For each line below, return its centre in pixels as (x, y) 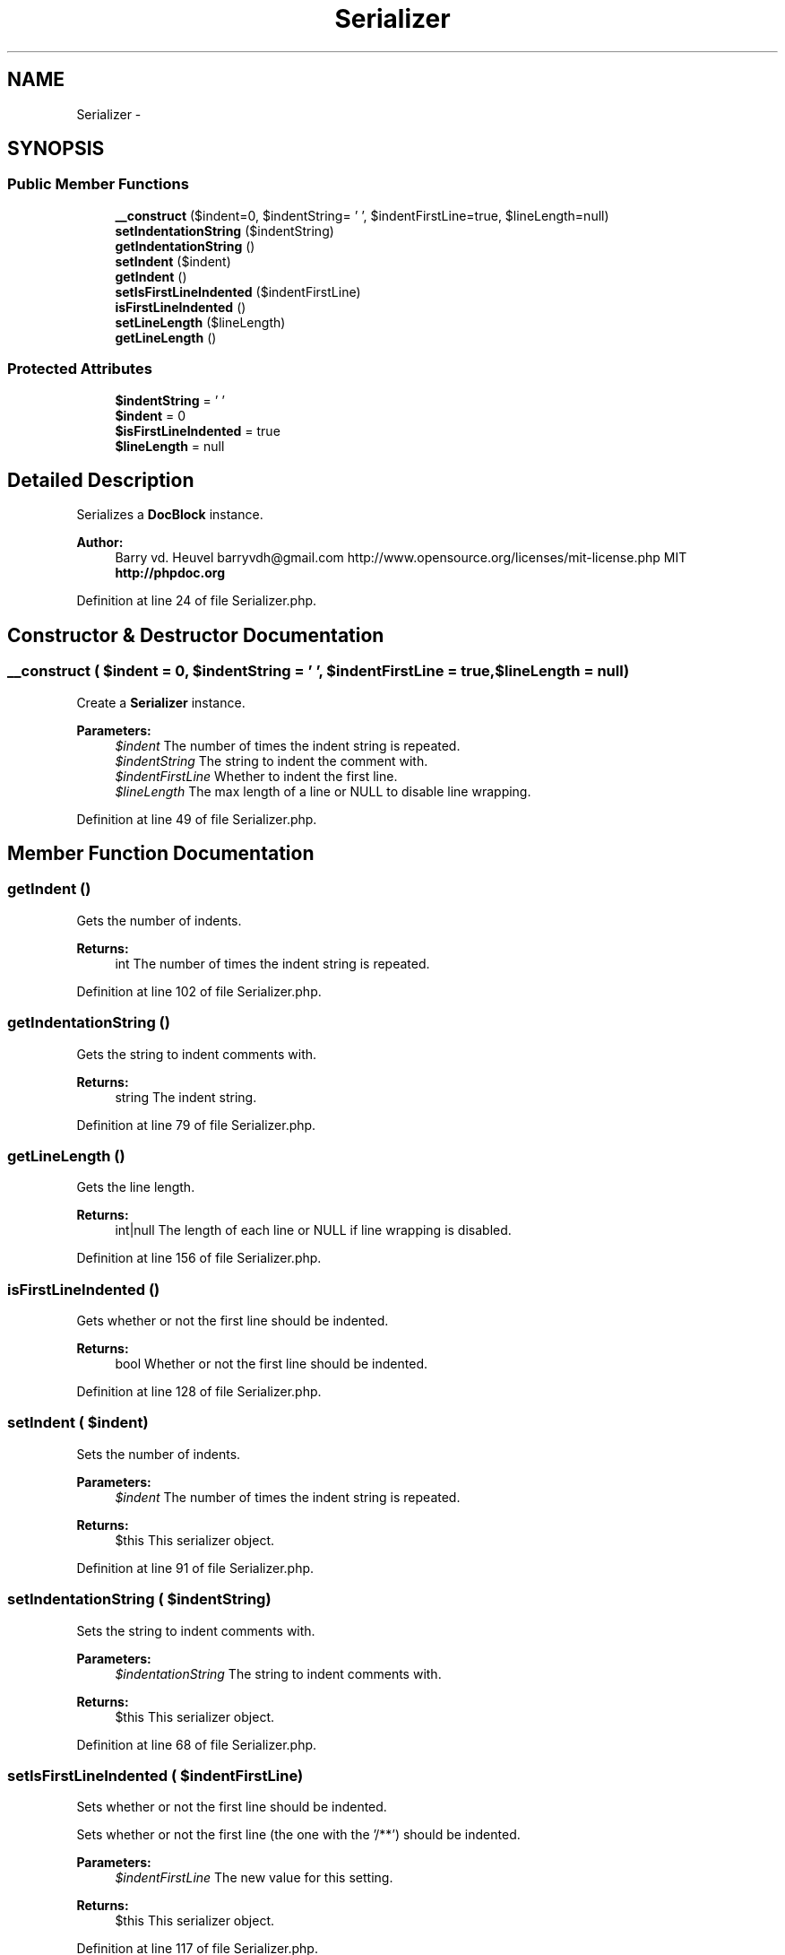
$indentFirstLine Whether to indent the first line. (256, 776)
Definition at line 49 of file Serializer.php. (197, 819)
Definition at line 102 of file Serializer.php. (199, 991)
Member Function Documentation (161, 854)
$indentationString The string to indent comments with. (278, 1673)
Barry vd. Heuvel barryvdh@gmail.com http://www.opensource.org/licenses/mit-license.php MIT (401, 558)
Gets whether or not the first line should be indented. (233, 1321)
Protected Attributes (80, 369)
